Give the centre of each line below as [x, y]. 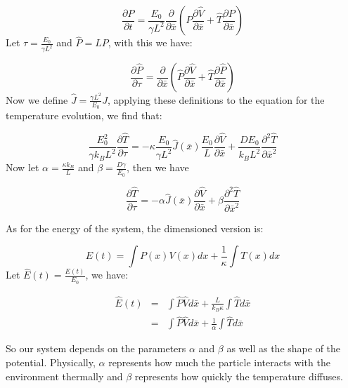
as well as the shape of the [284, 348]
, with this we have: [150, 42]
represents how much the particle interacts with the [219, 362]
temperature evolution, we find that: [84, 115]
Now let [22, 167]
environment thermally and [64, 376]
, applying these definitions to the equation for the [216, 99]
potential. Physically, [51, 362]
